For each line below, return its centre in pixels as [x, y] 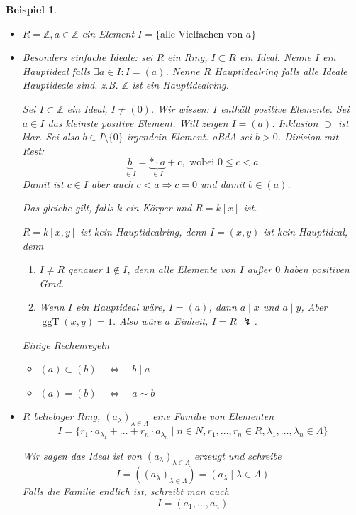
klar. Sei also [51, 137]
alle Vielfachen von [201, 34]
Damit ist [43, 183]
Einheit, [191, 320]
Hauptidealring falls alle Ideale [281, 71]
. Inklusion [295, 122]
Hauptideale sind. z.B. [70, 85]
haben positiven [317, 269]
